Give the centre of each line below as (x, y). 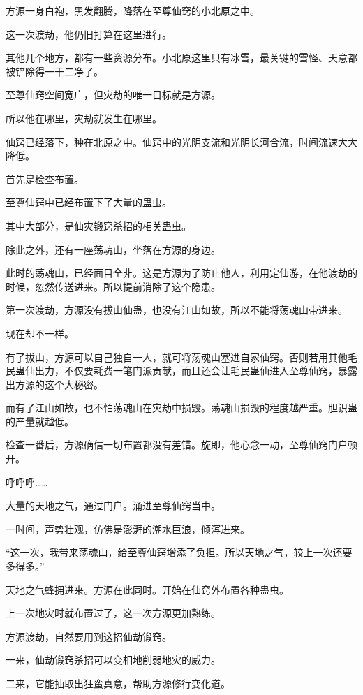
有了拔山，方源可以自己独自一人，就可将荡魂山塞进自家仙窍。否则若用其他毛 (181, 357)
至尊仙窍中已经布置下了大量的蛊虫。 (89, 202)
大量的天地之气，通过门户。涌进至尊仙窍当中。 (113, 505)
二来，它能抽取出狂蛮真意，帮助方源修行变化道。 (118, 683)
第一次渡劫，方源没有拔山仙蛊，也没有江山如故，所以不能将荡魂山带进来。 (177, 310)
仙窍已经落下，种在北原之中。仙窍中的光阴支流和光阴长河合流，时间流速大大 (181, 141)
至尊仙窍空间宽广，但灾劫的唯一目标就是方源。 (113, 95)
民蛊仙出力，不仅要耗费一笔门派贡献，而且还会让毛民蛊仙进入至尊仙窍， (172, 371)
